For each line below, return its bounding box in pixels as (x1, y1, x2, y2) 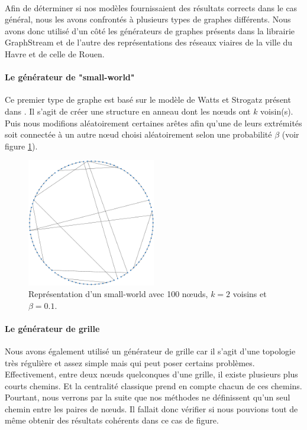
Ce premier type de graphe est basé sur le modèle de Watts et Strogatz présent (5, 93, 291, 106)
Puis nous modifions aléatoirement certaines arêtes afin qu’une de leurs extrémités (5, 116, 302, 129)
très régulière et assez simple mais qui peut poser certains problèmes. (5, 356, 255, 369)
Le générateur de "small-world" (5, 71, 135, 83)
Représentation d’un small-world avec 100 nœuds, (28, 287, 208, 299)
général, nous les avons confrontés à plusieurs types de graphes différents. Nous (5, 13, 291, 25)
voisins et (232, 287, 267, 299)
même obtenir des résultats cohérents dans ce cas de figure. (5, 414, 219, 426)
